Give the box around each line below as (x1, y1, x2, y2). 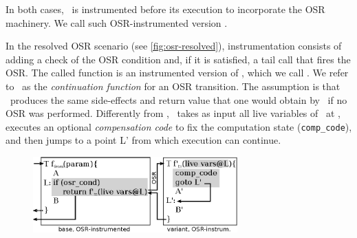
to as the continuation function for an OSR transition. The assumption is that (6, 78, 340, 93)
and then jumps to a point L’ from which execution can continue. (6, 133, 281, 147)
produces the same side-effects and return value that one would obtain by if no (10, 92, 347, 107)
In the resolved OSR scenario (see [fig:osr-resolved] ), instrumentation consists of (6, 39, 342, 53)
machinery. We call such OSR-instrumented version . (6, 15, 228, 30)
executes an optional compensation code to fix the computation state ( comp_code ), (6, 119, 352, 133)
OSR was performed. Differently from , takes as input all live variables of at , (6, 106, 340, 120)
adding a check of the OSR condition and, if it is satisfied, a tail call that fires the (6, 52, 351, 66)
